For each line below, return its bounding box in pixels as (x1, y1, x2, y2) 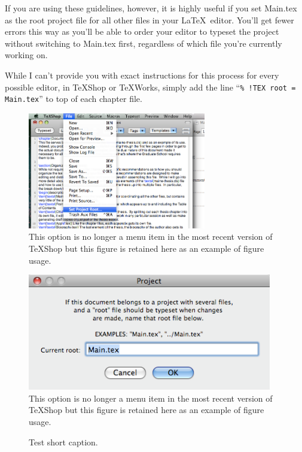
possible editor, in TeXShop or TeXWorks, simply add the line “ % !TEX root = (5, 80, 296, 93)
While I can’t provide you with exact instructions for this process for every (5, 68, 279, 81)
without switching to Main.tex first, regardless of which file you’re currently (5, 37, 282, 49)
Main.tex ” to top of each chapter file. (5, 92, 142, 105)
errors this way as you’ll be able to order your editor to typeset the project (5, 25, 279, 38)
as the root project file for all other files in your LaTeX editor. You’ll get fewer (5, 13, 294, 26)
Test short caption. (29, 435, 98, 448)
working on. (5, 49, 48, 61)
